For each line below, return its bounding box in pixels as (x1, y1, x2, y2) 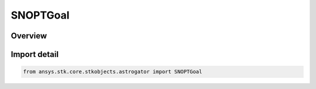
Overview (11, 31, 47, 41)
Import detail (11, 49, 59, 59)
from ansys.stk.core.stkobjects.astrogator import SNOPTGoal (23, 69, 202, 75)
